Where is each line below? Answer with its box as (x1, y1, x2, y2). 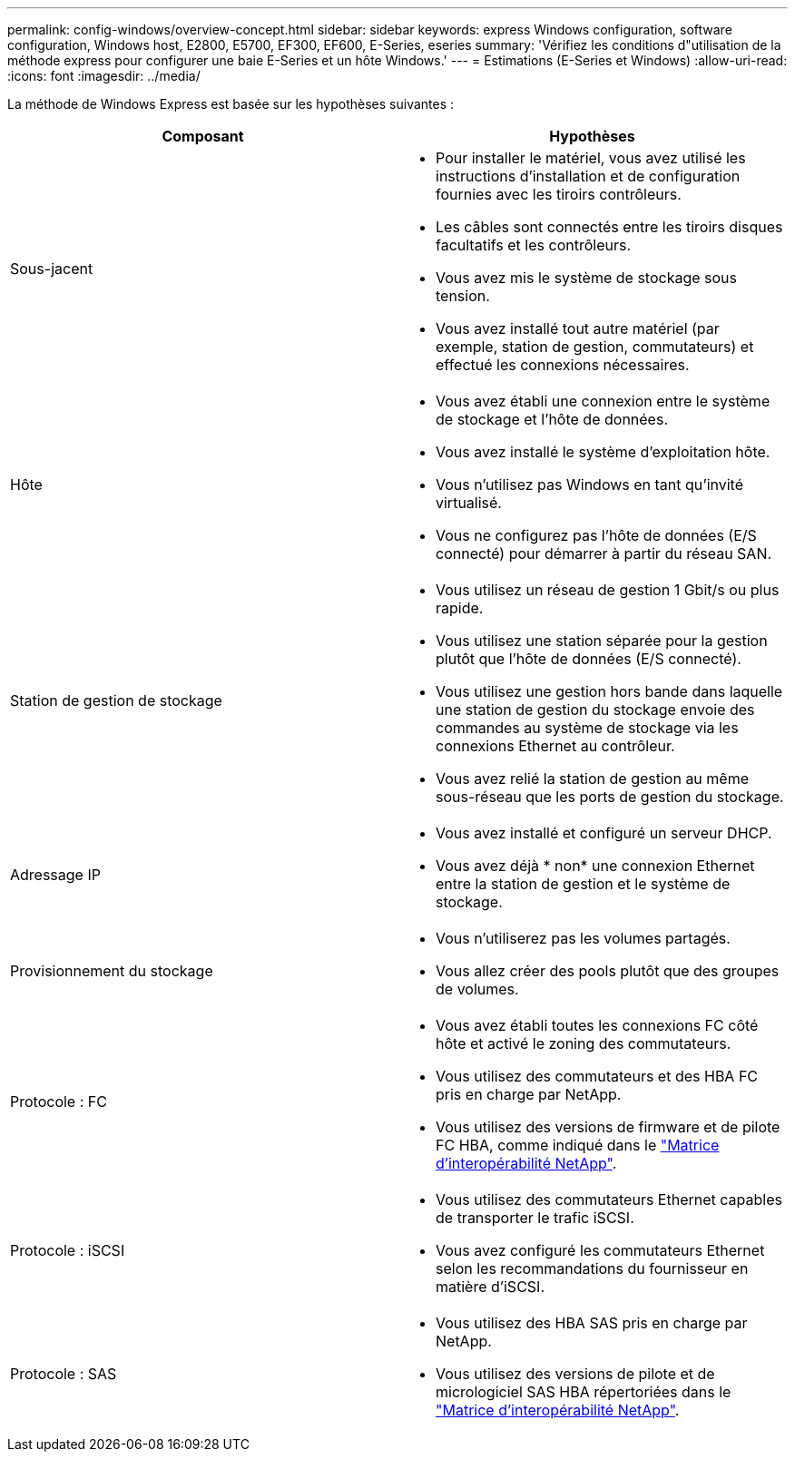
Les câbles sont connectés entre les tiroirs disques (436, 218, 783, 236)
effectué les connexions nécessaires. (436, 356, 690, 374)
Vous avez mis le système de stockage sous (436, 269, 737, 287)
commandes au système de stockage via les (436, 719, 739, 737)
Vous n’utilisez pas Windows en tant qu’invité (436, 475, 744, 494)
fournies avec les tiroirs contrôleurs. (436, 185, 682, 203)
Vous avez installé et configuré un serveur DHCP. (436, 824, 772, 842)
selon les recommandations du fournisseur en (436, 1259, 749, 1278)
